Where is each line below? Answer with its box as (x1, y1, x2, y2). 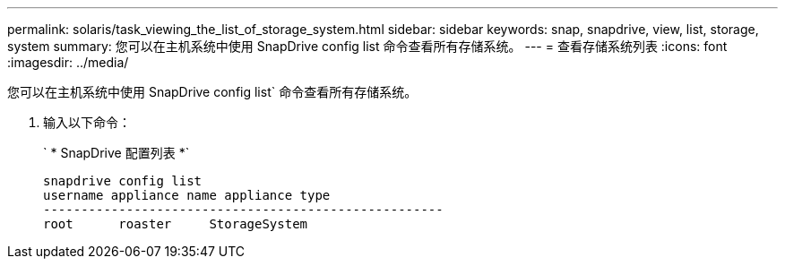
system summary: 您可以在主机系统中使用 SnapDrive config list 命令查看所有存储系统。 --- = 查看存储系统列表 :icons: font (7, 39, 728, 54)
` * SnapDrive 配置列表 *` (43, 145, 190, 160)
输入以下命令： (43, 115, 131, 130)
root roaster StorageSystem (43, 217, 308, 231)
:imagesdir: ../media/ (7, 55, 129, 70)
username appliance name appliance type (43, 188, 331, 202)
